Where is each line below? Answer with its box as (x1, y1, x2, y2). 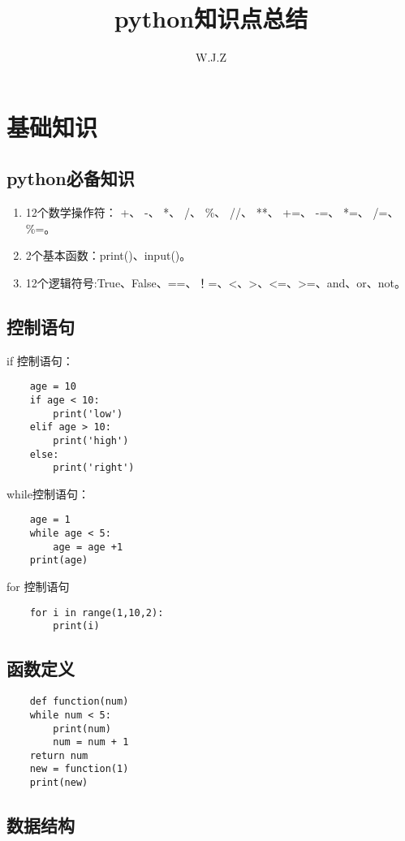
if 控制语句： (6, 351, 74, 369)
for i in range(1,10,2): (29, 606, 164, 619)
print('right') (53, 462, 135, 474)
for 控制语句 (6, 578, 70, 595)
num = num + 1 (53, 736, 129, 748)
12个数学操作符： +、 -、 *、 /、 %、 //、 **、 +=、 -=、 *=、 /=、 (25, 204, 399, 221)
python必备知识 (6, 166, 135, 191)
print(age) (29, 554, 88, 567)
